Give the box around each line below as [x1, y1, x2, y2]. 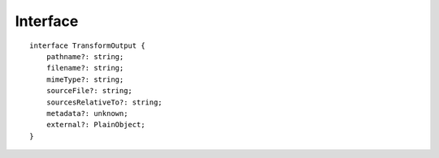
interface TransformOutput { [29, 41, 146, 50]
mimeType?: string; [46, 75, 124, 84]
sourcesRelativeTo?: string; [46, 97, 163, 107]
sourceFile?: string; [46, 86, 133, 96]
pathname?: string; [46, 52, 124, 61]
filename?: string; [46, 63, 124, 73]
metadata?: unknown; [46, 109, 128, 117]
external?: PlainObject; [46, 120, 146, 130]
